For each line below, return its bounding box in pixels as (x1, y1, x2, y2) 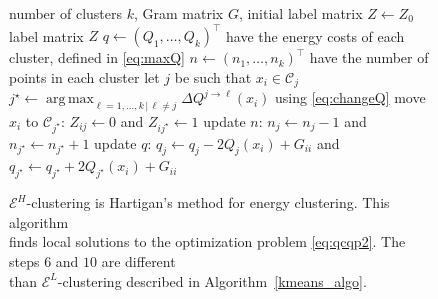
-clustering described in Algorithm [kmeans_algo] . (57, 270, 367, 291)
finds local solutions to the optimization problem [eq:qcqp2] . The (9, 231, 406, 252)
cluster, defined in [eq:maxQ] (9, 47, 185, 68)
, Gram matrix (133, 3, 224, 23)
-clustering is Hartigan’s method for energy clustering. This (26, 192, 390, 213)
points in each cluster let (9, 66, 160, 87)
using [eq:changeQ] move (275, 87, 426, 108)
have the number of (309, 47, 429, 68)
